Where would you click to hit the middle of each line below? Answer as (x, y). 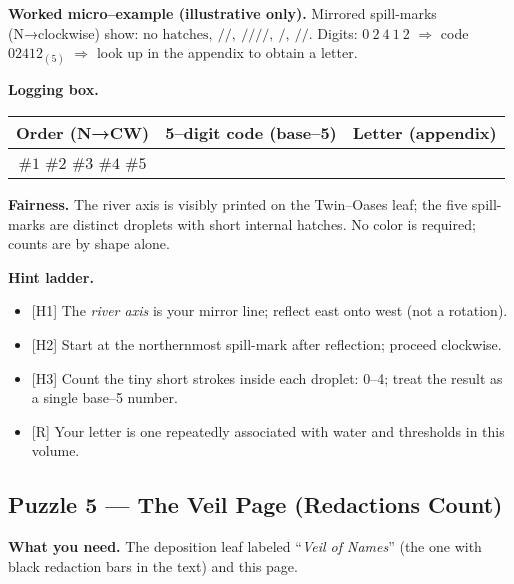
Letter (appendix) (424, 132)
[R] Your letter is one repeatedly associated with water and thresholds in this (268, 430)
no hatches (176, 34)
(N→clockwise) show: (73, 32)
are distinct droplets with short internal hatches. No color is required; (262, 223)
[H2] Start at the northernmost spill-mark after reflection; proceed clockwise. (266, 343)
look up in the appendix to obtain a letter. (227, 52)
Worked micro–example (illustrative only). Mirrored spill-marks (222, 13)
